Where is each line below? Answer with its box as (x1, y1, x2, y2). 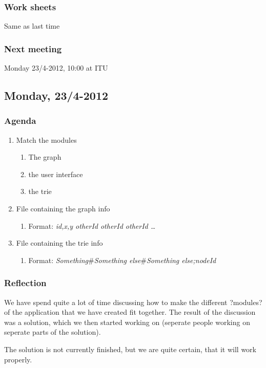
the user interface (28, 168, 83, 179)
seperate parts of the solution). (4, 327, 101, 337)
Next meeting (4, 42, 62, 55)
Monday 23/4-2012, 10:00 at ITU (4, 62, 108, 73)
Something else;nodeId (146, 254, 216, 265)
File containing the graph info (16, 203, 110, 213)
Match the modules (16, 134, 77, 145)
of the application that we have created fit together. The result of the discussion (4, 307, 256, 317)
